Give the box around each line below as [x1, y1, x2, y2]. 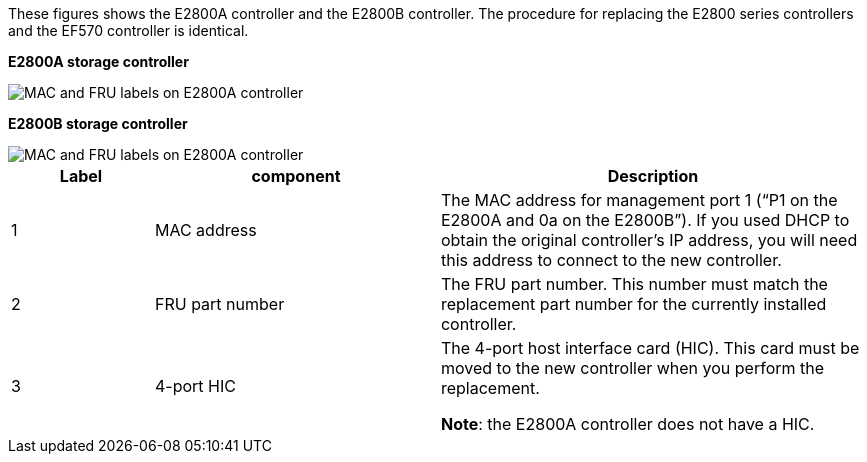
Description [607, 166, 699, 186]
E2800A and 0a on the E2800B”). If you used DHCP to [440, 210, 850, 230]
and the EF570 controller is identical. [8, 22, 249, 39]
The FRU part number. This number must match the [440, 274, 828, 294]
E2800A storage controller [8, 53, 189, 70]
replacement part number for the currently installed [440, 294, 827, 314]
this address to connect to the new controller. [440, 250, 782, 270]
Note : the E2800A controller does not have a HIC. [440, 414, 815, 434]
